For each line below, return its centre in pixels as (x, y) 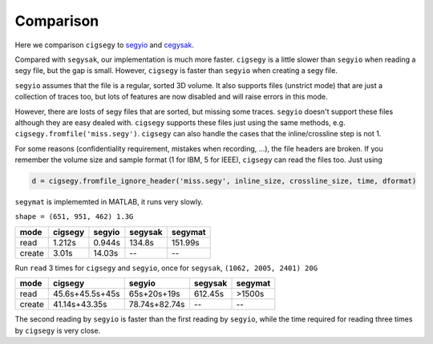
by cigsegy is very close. (58, 330)
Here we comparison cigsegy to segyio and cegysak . (104, 45)
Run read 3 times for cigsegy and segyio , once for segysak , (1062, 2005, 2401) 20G (166, 268)
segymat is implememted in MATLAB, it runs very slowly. (109, 202)
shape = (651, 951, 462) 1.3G (74, 217)
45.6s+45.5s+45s (86, 294)
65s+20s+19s (154, 294)
